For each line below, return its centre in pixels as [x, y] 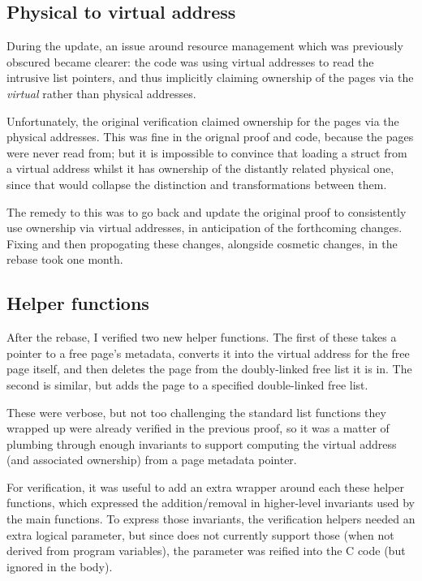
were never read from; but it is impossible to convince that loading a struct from [207, 152]
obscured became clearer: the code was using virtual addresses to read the [190, 61]
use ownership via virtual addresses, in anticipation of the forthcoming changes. [205, 228]
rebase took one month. [65, 259]
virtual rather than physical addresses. [101, 93]
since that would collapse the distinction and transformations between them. [197, 184]
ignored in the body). [60, 566]
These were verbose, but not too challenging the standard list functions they [196, 412]
